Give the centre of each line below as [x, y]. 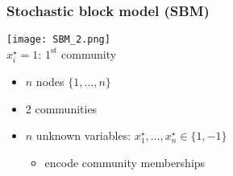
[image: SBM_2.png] [58, 40]
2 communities [61, 108]
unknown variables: [83, 135]
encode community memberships [125, 162]
